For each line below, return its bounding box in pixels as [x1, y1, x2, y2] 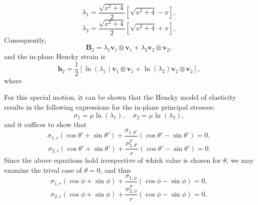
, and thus [100, 164, 131, 175]
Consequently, [4, 34, 46, 45]
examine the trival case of [4, 164, 82, 175]
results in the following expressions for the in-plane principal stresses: [4, 101, 215, 112]
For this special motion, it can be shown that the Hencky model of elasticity [4, 92, 236, 102]
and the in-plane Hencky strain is [4, 51, 105, 62]
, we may [226, 155, 254, 165]
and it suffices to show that [4, 119, 87, 129]
